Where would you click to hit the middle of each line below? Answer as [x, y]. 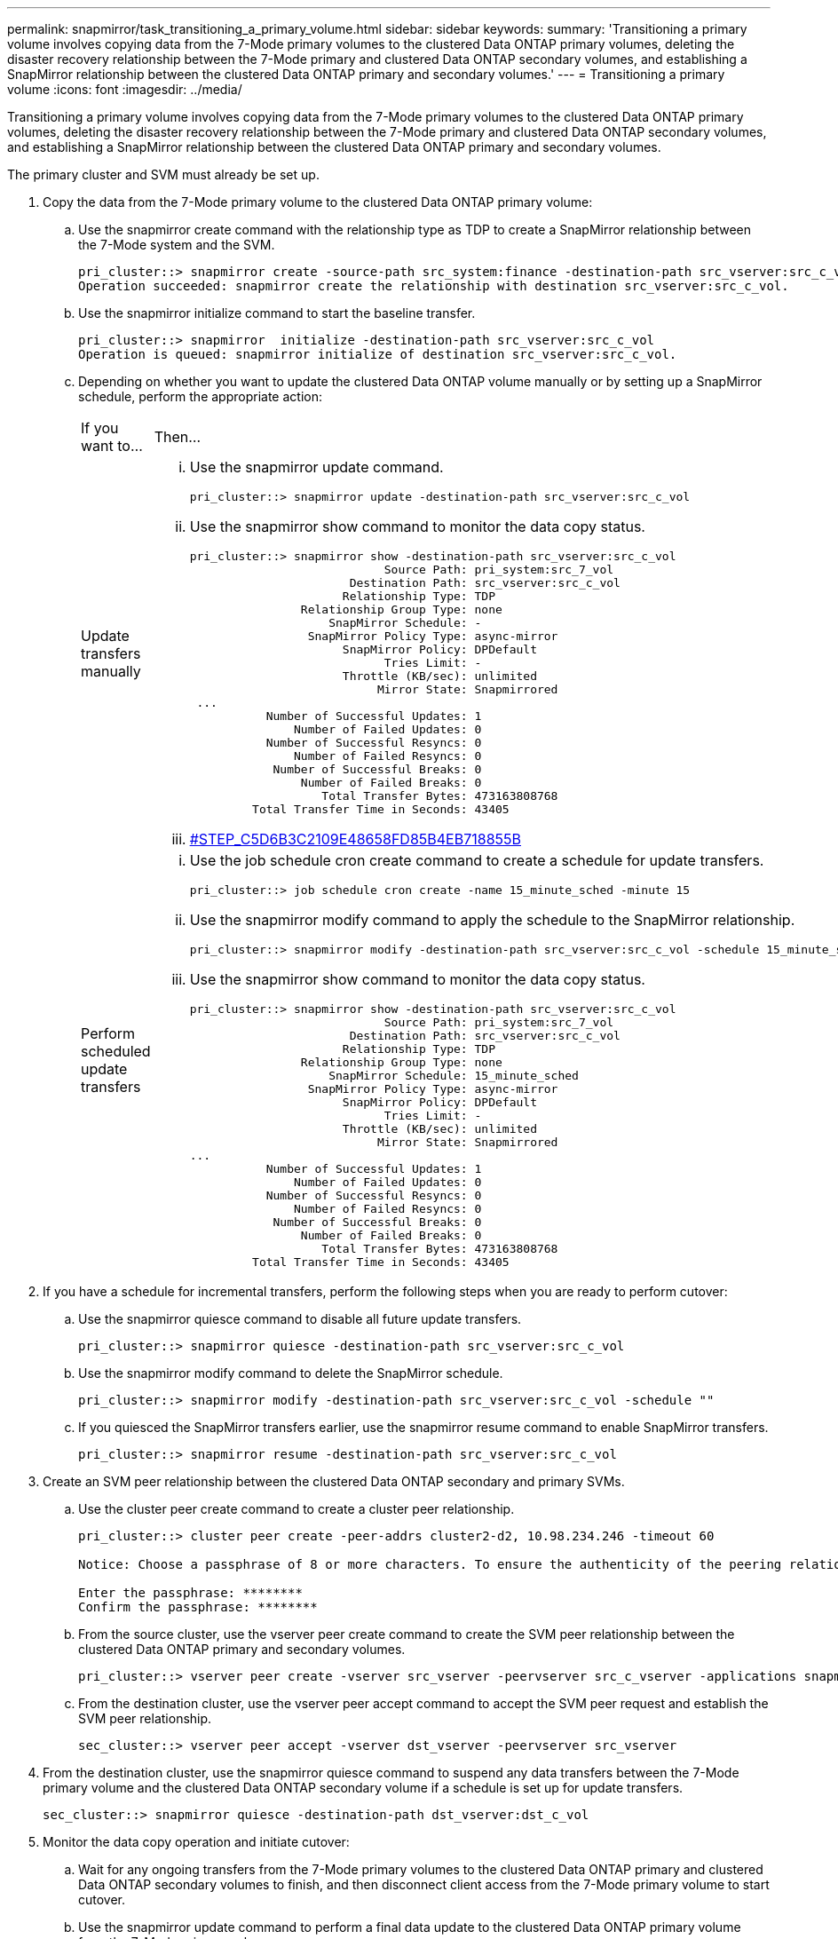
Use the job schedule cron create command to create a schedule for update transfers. [477, 860]
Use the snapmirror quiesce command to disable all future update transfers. [300, 1319]
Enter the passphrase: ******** [190, 1593]
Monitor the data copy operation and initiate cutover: [196, 1842]
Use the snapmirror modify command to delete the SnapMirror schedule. [291, 1373]
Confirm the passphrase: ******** [198, 1607]
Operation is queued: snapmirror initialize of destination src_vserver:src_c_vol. [378, 354]
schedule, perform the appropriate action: [200, 396]
